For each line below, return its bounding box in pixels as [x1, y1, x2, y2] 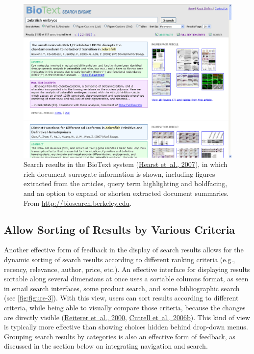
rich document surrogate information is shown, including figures [24, 168, 215, 179]
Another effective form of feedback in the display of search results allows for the [4, 245, 244, 255]
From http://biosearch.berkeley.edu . [24, 197, 132, 208]
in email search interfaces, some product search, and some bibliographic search [4, 283, 240, 293]
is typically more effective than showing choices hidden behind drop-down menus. [4, 322, 248, 332]
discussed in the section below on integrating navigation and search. [4, 341, 208, 351]
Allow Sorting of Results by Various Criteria [4, 221, 235, 237]
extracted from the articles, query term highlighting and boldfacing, [24, 178, 228, 189]
